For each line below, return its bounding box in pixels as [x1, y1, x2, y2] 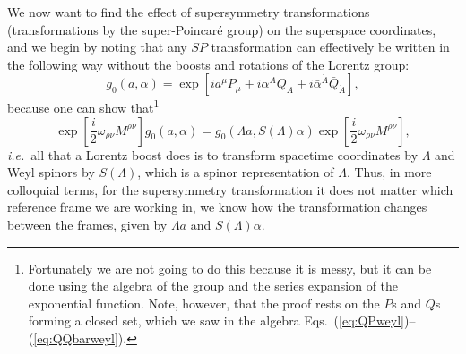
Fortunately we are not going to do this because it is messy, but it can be [28, 258, 432, 277]
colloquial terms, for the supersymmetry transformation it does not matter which [7, 180, 453, 198]
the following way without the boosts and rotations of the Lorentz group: [7, 55, 410, 73]
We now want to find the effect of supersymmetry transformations [7, 3, 370, 21]
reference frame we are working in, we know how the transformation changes [7, 198, 427, 216]
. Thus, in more [346, 163, 432, 181]
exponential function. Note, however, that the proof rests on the [28, 293, 380, 312]
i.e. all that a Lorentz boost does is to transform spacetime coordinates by [7, 145, 419, 164]
